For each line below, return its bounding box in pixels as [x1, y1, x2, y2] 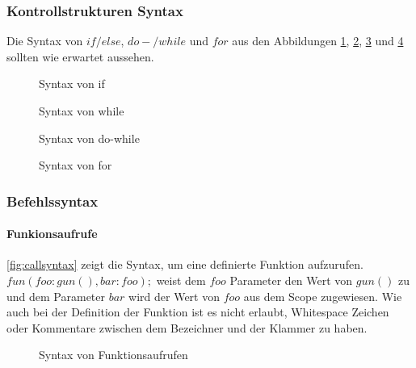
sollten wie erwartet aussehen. [6, 48, 154, 65]
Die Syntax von [6, 32, 83, 49]
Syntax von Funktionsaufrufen [39, 346, 188, 363]
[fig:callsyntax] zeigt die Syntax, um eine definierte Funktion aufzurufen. [6, 256, 363, 273]
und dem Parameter [6, 287, 105, 304]
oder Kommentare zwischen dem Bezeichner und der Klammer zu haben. [6, 319, 368, 336]
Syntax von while [39, 102, 124, 119]
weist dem [156, 272, 206, 289]
